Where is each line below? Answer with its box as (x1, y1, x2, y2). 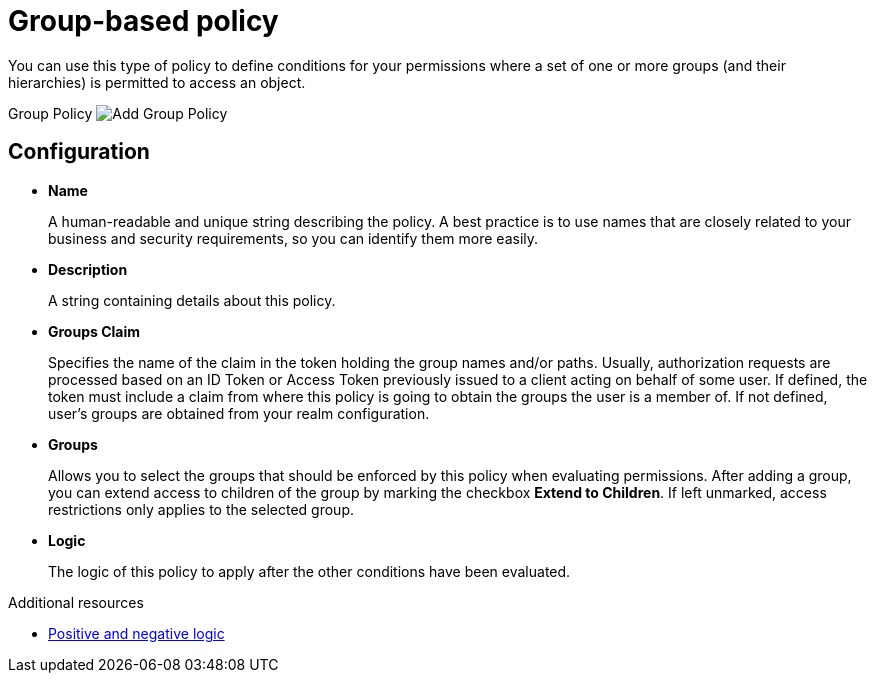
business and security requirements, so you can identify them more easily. (48, 229, 539, 247)
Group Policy (8, 104, 93, 122)
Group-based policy (8, 4, 279, 38)
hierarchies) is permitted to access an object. (8, 73, 306, 91)
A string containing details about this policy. (48, 291, 336, 309)
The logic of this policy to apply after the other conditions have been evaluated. (48, 562, 571, 580)
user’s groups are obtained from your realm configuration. (48, 404, 430, 422)
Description (48, 260, 128, 278)
